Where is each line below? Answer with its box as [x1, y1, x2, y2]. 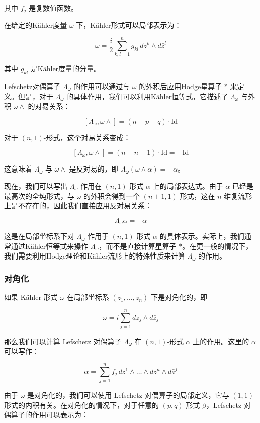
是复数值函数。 [29, 3, 78, 13]
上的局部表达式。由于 [152, 180, 223, 191]
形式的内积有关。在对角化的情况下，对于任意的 [4, 399, 159, 410]
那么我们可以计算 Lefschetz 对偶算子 [4, 335, 122, 346]
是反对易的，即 [69, 163, 119, 174]
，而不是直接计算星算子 [99, 240, 177, 251]
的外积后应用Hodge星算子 [139, 80, 222, 91]
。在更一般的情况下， [182, 240, 253, 251]
